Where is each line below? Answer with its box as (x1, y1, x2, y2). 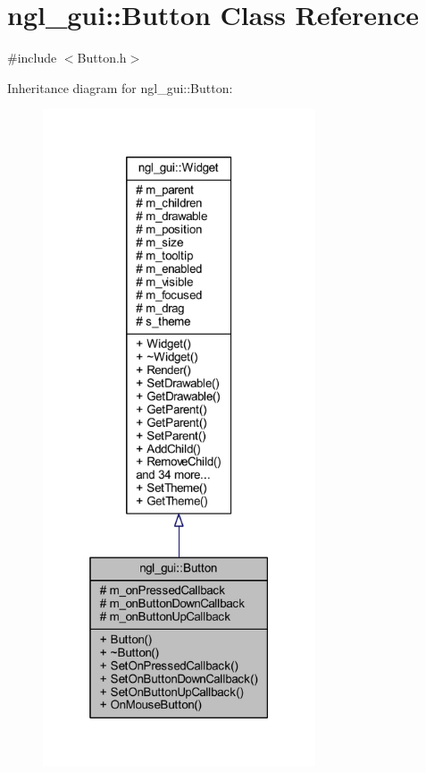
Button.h (77, 48, 127, 67)
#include (7, 48, 57, 67)
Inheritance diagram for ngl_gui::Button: (7, 78, 233, 97)
